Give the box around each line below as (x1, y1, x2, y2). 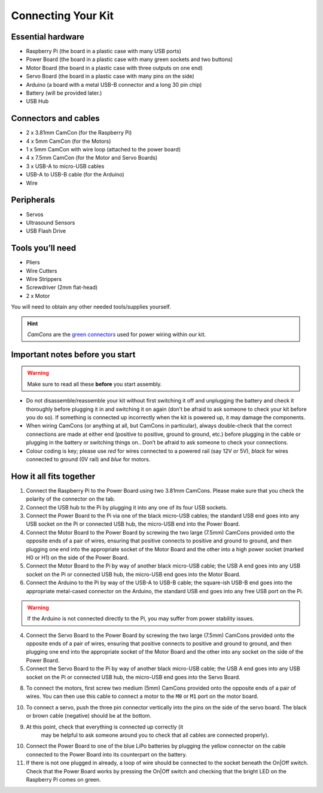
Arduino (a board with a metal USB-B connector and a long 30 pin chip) (26, 81, 202, 88)
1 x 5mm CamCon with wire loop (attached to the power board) (26, 146, 181, 153)
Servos (26, 211, 44, 218)
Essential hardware (11, 32, 85, 42)
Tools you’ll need (11, 243, 77, 254)
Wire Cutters (26, 267, 57, 274)
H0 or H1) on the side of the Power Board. (26, 554, 129, 561)
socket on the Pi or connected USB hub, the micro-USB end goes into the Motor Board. (26, 571, 241, 578)
